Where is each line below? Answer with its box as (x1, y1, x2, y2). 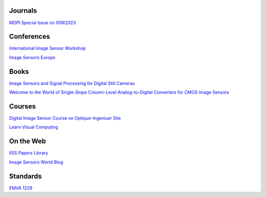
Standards (9, 172, 42, 180)
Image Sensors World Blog (9, 159, 64, 165)
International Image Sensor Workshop (9, 45, 86, 51)
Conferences (9, 33, 50, 41)
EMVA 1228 (9, 185, 33, 191)
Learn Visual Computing (9, 124, 59, 130)
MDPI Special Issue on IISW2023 (9, 20, 76, 26)
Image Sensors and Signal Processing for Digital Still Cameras (9, 80, 135, 86)
